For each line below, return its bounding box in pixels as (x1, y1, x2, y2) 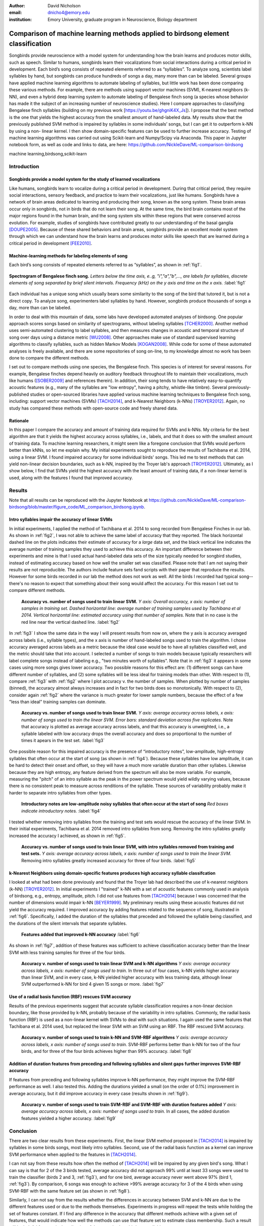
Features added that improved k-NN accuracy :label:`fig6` (21, 932, 140, 937)
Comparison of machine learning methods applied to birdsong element (9, 29, 229, 38)
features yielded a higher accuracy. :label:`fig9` (21, 1115, 117, 1121)
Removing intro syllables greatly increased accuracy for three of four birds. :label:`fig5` (21, 857, 197, 863)
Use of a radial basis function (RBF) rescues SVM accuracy (9, 994, 132, 1000)
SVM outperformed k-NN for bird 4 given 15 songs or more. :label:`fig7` (21, 981, 165, 987)
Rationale (9, 417, 29, 424)
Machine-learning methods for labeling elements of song (9, 253, 128, 258)
